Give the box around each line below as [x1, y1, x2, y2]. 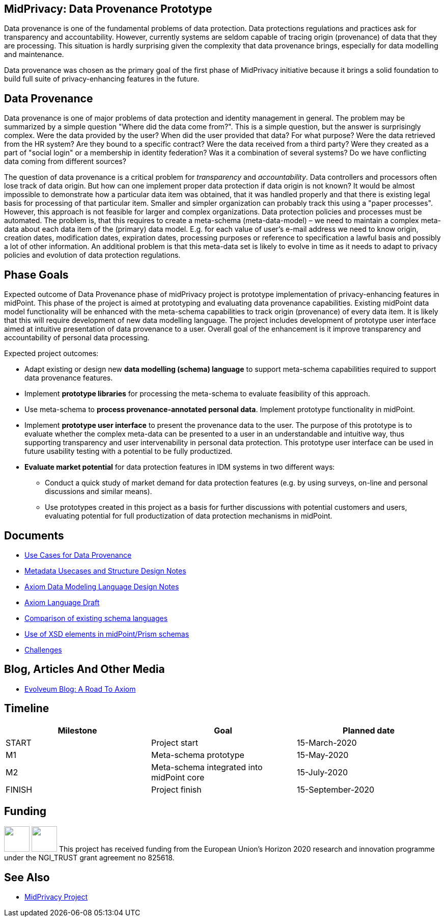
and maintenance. [4, 50, 64, 59]
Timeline [4, 702, 49, 715]
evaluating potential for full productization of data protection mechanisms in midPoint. [45, 511, 332, 521]
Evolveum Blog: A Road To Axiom [24, 684, 136, 693]
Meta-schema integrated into [151, 762, 263, 772]
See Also [4, 871, 50, 884]
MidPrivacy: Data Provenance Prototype [4, 3, 212, 15]
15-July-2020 [296, 767, 348, 777]
